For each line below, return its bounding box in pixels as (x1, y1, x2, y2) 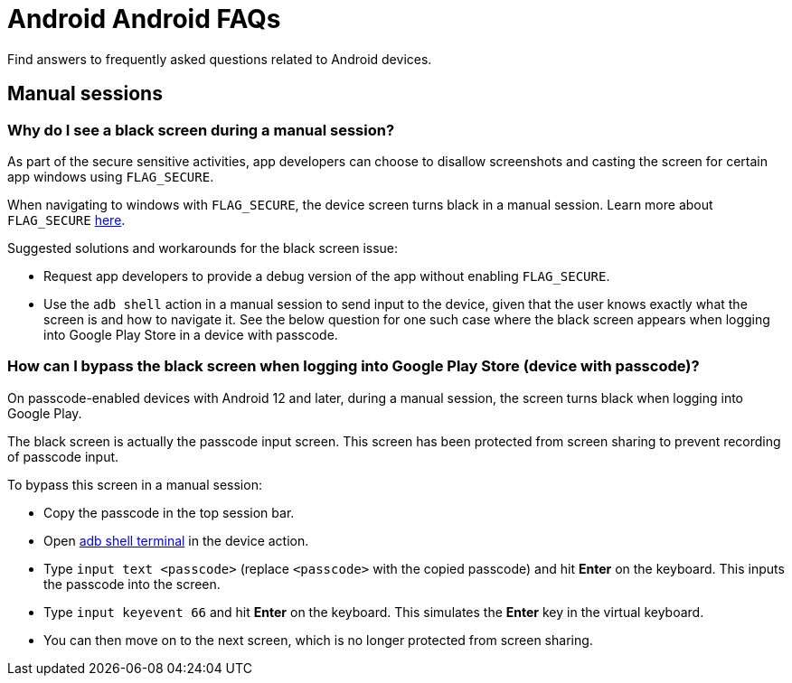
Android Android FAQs (7, 4, 281, 34)
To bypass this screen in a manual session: (7, 476, 262, 492)
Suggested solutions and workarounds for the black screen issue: (7, 239, 399, 256)
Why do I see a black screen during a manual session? (7, 120, 395, 139)
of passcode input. (7, 448, 119, 464)
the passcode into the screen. (43, 575, 221, 592)
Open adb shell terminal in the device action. (43, 532, 309, 548)
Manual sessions (7, 82, 163, 106)
